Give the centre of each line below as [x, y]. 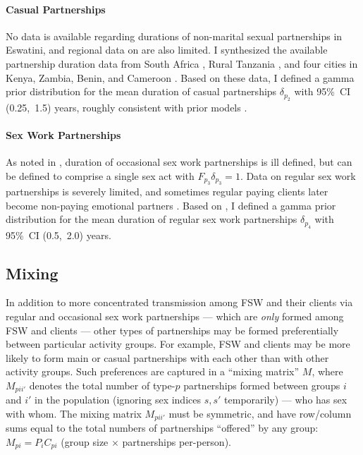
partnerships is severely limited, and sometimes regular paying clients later [167, 191]
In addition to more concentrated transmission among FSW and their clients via [179, 302]
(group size [85, 442]
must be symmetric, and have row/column [260, 413]
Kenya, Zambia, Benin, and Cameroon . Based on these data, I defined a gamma [180, 77]
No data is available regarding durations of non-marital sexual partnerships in [174, 36]
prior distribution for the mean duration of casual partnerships [141, 91]
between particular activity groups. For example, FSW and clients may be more [178, 344]
